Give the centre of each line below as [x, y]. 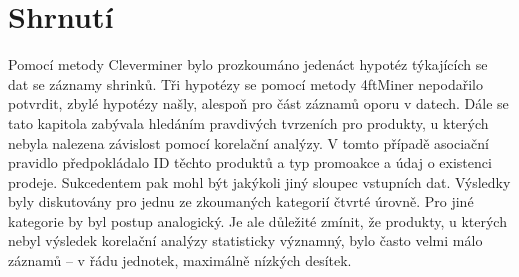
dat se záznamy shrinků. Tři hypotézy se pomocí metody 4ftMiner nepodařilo [245, 83]
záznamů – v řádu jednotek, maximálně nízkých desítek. [180, 260]
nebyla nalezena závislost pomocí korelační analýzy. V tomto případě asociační [248, 142]
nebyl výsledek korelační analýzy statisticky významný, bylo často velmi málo [245, 240]
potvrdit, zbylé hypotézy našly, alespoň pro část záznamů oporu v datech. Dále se [258, 103]
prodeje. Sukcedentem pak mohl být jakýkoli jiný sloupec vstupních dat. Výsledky [259, 181]
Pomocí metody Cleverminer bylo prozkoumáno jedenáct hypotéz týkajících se [248, 64]
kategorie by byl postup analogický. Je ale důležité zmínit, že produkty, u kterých [257, 220]
